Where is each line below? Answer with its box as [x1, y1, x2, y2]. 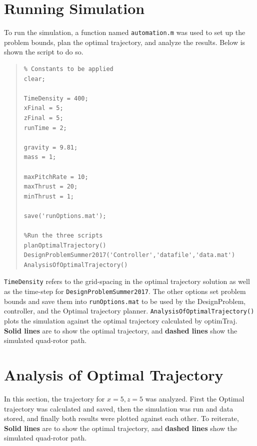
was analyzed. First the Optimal [145, 393, 244, 403]
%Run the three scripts [23, 232, 103, 239]
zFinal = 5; [23, 114, 63, 121]
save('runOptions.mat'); [23, 212, 106, 219]
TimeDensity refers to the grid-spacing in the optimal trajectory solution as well [4, 276, 250, 286]
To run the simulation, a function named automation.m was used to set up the [4, 27, 245, 37]
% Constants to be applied [23, 65, 113, 72]
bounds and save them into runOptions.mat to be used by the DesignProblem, [4, 295, 246, 306]
